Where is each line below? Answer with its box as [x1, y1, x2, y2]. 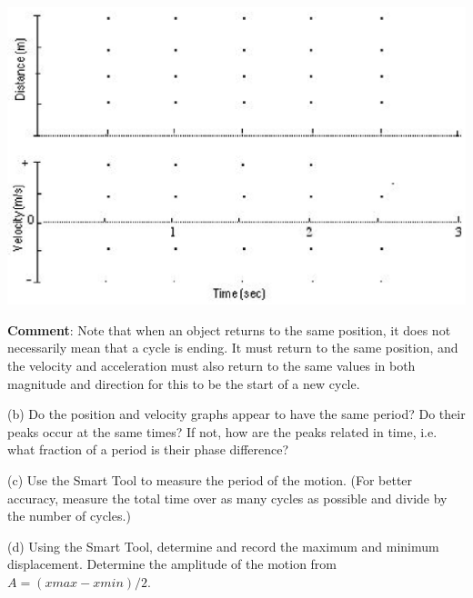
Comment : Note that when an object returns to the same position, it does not [7, 320, 451, 339]
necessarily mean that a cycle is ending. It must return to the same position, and [7, 338, 458, 357]
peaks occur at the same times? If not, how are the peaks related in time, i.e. [7, 422, 438, 441]
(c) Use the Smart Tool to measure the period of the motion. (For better [7, 471, 413, 490]
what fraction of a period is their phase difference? [7, 440, 289, 459]
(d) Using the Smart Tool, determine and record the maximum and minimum [7, 536, 439, 555]
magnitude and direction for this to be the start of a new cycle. [7, 374, 360, 393]
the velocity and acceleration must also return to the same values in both [7, 356, 416, 375]
